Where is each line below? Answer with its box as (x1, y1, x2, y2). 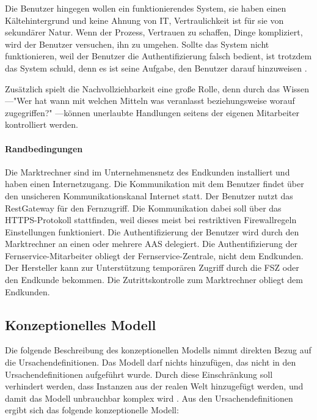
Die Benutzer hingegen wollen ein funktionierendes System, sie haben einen (5, 2, 286, 14)
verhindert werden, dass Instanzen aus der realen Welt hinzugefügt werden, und (5, 380, 304, 392)
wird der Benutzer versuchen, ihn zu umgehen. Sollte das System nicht (5, 37, 269, 50)
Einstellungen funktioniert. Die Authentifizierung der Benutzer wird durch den (5, 225, 299, 238)
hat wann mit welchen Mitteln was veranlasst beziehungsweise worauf (34, 94, 295, 107)
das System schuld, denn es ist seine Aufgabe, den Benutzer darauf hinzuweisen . (5, 61, 307, 74)
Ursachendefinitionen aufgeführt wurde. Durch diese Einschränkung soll (5, 367, 273, 380)
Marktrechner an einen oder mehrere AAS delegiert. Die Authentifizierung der (5, 237, 297, 250)
